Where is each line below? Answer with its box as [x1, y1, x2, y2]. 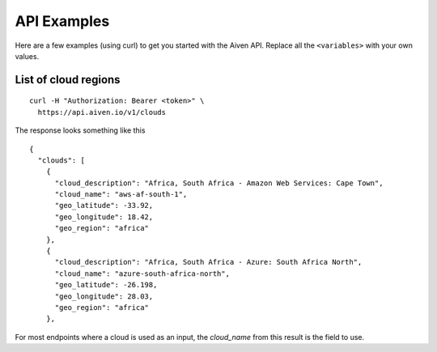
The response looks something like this [15, 125, 146, 135]
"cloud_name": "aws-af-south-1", [54, 190, 188, 199]
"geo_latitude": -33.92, [54, 201, 154, 210]
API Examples [15, 12, 110, 30]
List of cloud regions [15, 73, 121, 87]
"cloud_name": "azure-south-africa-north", [54, 269, 231, 278]
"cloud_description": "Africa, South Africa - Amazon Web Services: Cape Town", [54, 178, 384, 188]
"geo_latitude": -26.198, [54, 280, 158, 290]
